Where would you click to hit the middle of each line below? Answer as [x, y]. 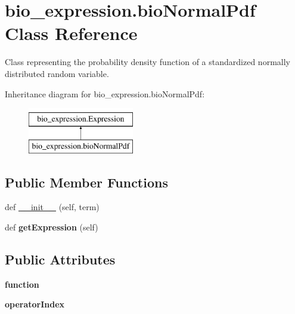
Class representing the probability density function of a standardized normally [147, 62]
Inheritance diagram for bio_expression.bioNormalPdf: [105, 93]
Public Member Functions [86, 182]
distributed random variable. [57, 73]
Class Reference [71, 33]
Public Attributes [60, 259]
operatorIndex [35, 304]
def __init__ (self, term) [52, 207]
